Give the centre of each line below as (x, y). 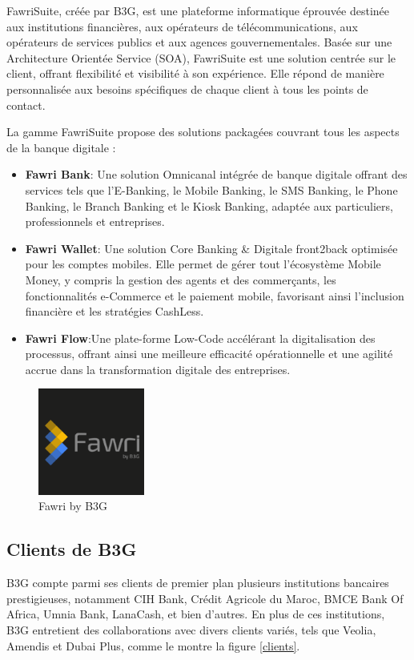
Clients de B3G (72, 549)
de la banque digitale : (61, 147)
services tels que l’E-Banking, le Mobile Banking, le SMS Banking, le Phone (211, 189)
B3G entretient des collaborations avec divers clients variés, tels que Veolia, (191, 629)
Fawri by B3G (73, 506)
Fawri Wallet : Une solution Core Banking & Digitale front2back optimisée (211, 248)
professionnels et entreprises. (95, 221)
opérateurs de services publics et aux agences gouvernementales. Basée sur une (199, 42)
